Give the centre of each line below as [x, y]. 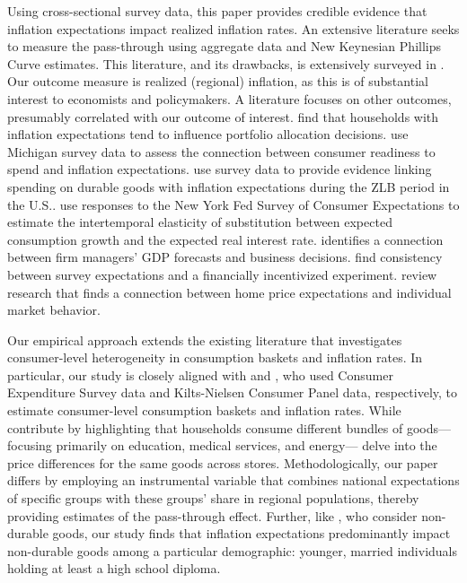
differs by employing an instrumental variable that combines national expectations [233, 480]
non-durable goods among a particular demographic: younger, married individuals [233, 550]
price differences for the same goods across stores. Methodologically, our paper [223, 462]
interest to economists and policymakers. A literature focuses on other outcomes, [229, 98]
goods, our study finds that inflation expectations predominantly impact [251, 533]
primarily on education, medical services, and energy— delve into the [247, 445]
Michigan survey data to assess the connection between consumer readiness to [221, 151]
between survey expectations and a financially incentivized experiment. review [222, 274]
